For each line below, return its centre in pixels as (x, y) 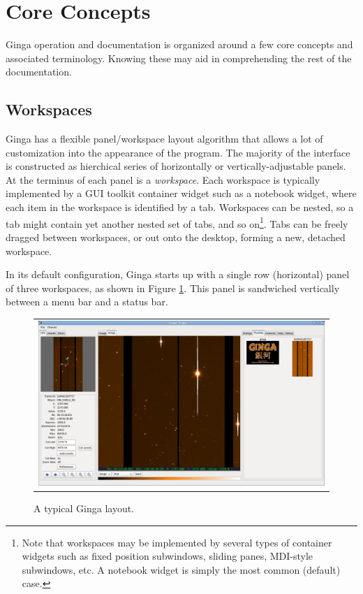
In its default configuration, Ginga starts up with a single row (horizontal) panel (178, 274)
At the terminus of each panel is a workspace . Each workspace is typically (163, 179)
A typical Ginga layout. (84, 508)
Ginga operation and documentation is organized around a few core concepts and (179, 44)
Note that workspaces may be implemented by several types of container (177, 542)
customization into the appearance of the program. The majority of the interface (178, 152)
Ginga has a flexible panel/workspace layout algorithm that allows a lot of (164, 139)
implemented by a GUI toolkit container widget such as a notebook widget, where (181, 193)
